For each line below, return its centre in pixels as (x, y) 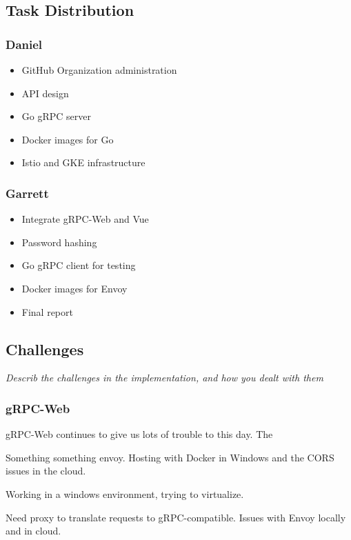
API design (45, 93)
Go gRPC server (56, 116)
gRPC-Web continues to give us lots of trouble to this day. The (139, 434)
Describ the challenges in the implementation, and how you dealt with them (164, 378)
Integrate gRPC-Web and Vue (85, 219)
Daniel (24, 44)
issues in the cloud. (46, 471)
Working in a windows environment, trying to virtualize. (125, 493)
